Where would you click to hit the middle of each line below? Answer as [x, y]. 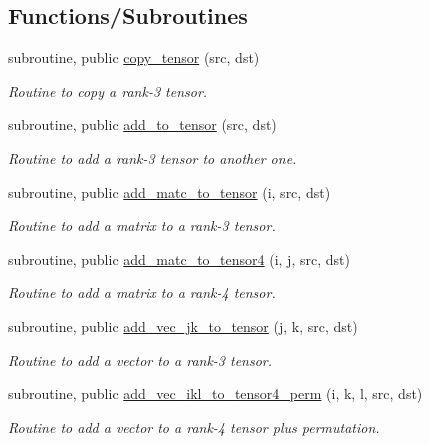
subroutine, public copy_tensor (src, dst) [134, 57]
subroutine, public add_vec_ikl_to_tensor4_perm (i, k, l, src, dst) [215, 393]
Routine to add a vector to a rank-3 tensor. [140, 359]
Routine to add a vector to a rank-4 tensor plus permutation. [194, 426]
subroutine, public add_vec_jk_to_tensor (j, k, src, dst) [183, 325]
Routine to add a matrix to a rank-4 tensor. [142, 292]
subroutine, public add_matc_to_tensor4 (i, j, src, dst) [179, 258]
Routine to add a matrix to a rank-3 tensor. [142, 225]
